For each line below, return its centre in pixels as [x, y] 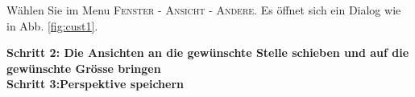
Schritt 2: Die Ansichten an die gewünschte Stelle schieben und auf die [208, 53]
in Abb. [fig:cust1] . [52, 25]
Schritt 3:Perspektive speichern [95, 84]
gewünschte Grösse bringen [84, 68]
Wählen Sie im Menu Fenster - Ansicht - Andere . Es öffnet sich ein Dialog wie [204, 10]
